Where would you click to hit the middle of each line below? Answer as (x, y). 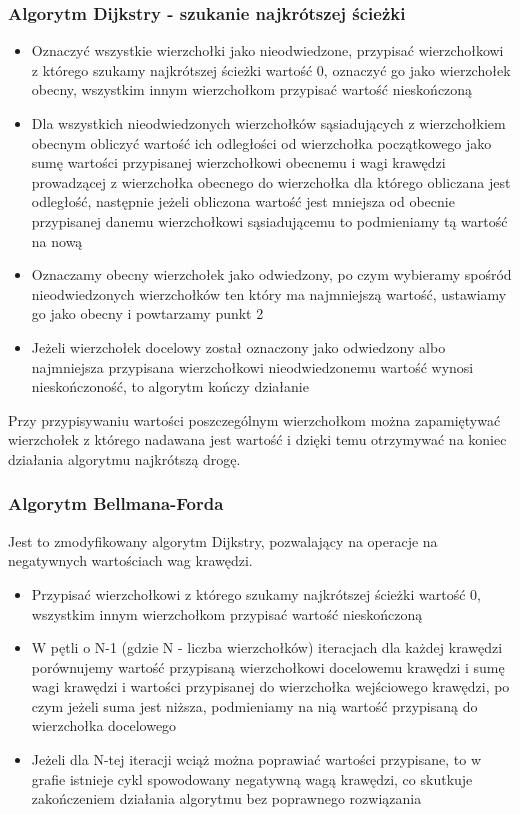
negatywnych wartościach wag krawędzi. (130, 560)
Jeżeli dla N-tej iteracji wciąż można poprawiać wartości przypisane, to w (256, 759)
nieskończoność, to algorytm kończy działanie (170, 386)
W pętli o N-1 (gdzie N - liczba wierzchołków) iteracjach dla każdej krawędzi (267, 647)
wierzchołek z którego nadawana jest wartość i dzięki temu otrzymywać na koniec (257, 439)
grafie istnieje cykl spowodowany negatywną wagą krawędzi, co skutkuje (252, 778)
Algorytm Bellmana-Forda (116, 503)
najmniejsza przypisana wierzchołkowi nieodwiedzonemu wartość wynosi (252, 366)
